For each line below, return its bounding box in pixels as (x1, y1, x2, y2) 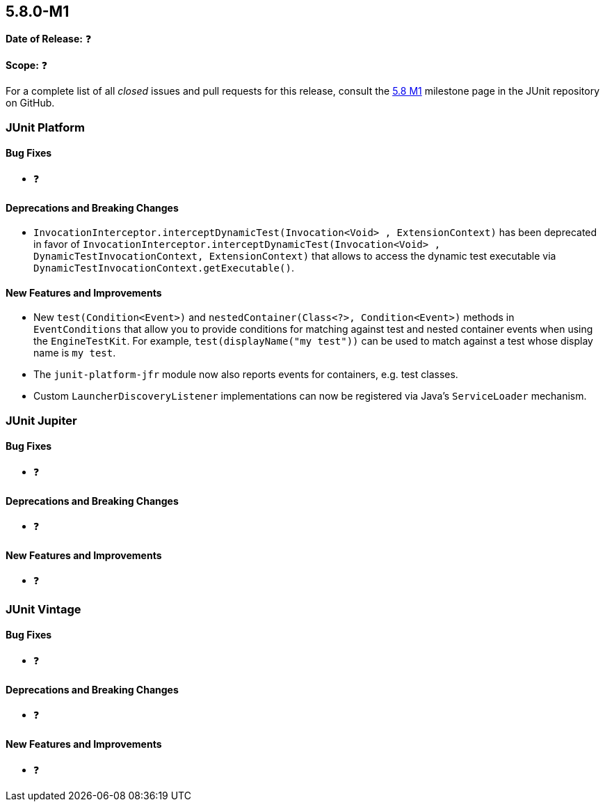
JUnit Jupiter (6, 413, 77, 428)
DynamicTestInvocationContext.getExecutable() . (33, 262, 294, 274)
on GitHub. (6, 97, 55, 109)
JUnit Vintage (6, 602, 81, 616)
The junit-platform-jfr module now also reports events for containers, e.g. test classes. (33, 368, 458, 381)
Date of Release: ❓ (6, 33, 92, 45)
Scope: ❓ (6, 59, 48, 72)
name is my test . (33, 347, 116, 359)
